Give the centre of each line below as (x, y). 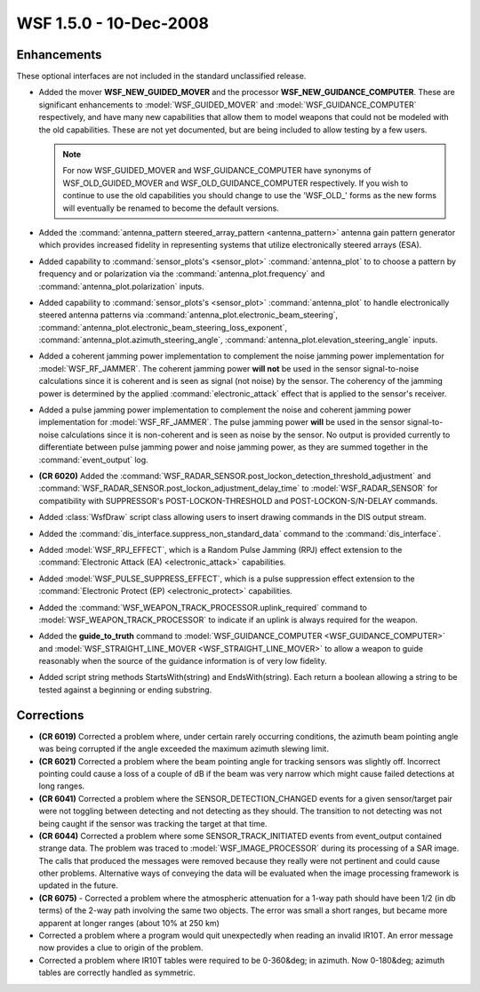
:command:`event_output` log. (93, 460)
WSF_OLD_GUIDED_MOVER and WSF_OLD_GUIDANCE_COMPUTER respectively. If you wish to (236, 183)
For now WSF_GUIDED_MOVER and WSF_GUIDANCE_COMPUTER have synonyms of (217, 171)
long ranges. (62, 786)
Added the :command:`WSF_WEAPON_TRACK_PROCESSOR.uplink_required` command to (203, 607)
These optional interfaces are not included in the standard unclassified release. (161, 76)
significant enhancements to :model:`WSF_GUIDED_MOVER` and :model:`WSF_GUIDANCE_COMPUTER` (228, 104)
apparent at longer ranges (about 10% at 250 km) (129, 923)
